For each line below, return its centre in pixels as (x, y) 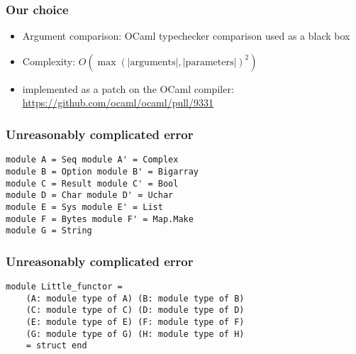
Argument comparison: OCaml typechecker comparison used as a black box (186, 36)
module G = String (49, 231)
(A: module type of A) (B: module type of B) (135, 298)
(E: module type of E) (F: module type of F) (135, 322)
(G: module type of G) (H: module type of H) (135, 334)
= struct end (56, 346)
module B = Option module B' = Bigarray (102, 171)
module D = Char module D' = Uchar (90, 195)
